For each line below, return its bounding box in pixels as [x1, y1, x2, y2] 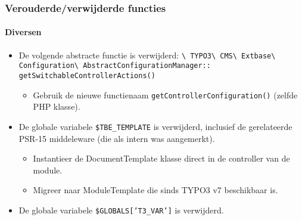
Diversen [5, 26, 42, 38]
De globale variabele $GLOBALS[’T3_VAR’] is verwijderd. [18, 203, 224, 216]
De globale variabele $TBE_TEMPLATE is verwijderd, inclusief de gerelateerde [18, 120, 292, 132]
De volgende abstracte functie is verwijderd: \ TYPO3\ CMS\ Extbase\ [18, 48, 276, 61]
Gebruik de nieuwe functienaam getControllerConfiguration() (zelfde [33, 88, 298, 101]
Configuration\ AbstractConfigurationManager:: [18, 61, 211, 70]
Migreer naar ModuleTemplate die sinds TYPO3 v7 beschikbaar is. [33, 184, 278, 196]
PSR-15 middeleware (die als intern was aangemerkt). [18, 132, 215, 144]
